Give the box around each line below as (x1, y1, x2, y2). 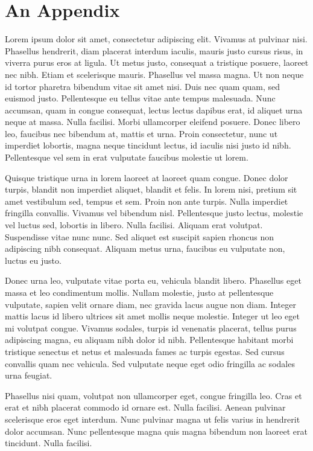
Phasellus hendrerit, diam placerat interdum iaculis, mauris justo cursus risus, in (5, 44, 303, 57)
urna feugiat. (5, 369, 52, 382)
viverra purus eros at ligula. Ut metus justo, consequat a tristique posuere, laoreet (5, 56, 309, 69)
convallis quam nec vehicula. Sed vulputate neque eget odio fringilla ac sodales (5, 357, 295, 369)
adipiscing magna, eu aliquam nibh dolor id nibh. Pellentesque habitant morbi (5, 333, 294, 346)
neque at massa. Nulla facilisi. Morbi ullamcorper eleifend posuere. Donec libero (5, 115, 300, 128)
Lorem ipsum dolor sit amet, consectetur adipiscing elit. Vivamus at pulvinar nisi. (5, 33, 308, 45)
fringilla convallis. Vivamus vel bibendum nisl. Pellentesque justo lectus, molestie (5, 206, 303, 219)
